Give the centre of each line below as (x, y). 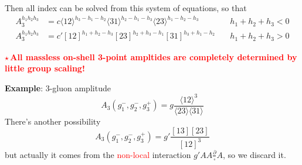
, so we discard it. (254, 154)
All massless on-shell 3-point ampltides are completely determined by (154, 56)
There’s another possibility (53, 121)
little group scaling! (45, 68)
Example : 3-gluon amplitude (58, 87)
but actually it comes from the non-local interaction (98, 154)
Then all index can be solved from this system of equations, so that (126, 8)
